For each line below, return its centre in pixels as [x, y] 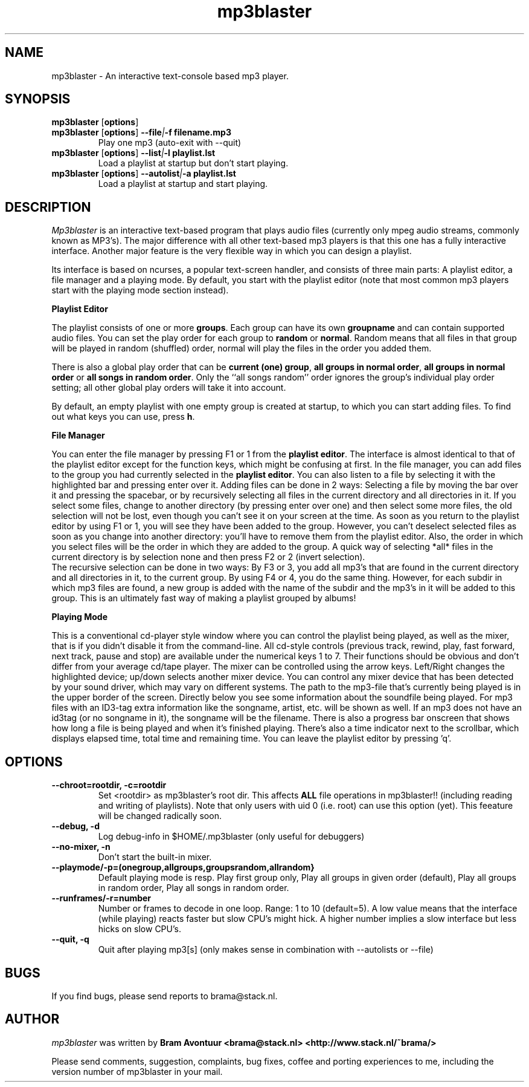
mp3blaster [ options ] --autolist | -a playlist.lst [144, 174]
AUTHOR [32, 1019]
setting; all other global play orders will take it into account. [169, 388]
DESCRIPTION [48, 207]
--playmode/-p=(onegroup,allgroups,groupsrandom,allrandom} [183, 867]
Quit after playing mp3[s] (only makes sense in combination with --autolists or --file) [266, 950]
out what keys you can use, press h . [123, 417]
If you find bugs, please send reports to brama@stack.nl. [165, 996]
